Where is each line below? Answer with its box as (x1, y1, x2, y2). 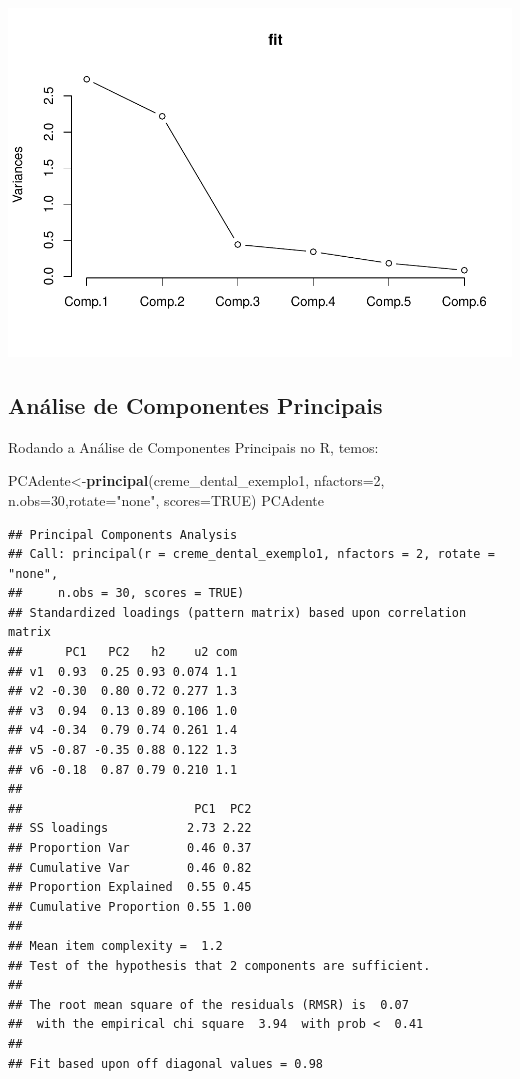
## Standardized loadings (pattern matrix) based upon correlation (8, 605, 467, 620)
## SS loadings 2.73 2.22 (8, 821, 252, 836)
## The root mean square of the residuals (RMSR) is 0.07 (8, 997, 409, 1012)
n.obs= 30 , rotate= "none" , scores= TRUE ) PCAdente (8, 489, 324, 510)
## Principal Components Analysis (8, 527, 238, 542)
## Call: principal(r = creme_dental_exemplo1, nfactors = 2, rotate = (8, 547, 495, 562)
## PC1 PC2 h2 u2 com (8, 645, 238, 660)
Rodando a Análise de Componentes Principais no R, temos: (8, 436, 379, 457)
